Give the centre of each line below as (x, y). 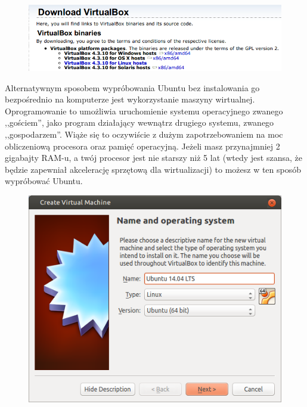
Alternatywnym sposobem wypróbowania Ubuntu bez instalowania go (132, 87)
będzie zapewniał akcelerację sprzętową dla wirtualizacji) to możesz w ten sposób (153, 169)
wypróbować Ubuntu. (44, 181)
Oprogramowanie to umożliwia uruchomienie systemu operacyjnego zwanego (144, 111)
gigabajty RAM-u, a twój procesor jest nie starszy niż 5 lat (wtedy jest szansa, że (153, 158)
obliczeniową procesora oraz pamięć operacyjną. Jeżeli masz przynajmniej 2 (142, 146)
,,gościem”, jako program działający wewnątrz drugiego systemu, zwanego (139, 122)
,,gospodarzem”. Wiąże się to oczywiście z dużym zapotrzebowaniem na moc (144, 134)
